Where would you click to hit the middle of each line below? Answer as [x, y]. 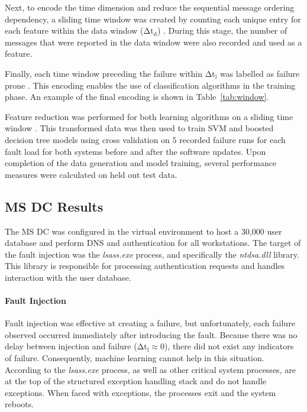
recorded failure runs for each [232, 139]
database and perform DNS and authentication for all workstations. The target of [153, 243]
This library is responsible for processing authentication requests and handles [145, 266]
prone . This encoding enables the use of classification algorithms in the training [150, 85]
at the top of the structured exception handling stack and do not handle [136, 381]
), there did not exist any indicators [229, 346]
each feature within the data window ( [74, 30]
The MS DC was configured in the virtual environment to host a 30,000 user [143, 231]
